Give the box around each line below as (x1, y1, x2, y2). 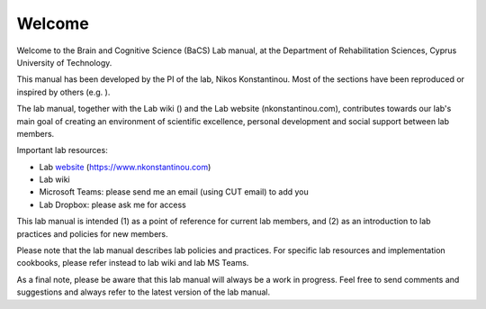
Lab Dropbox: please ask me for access (39, 199, 186, 210)
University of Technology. (16, 57, 112, 68)
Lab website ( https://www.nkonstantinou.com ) (39, 161, 211, 172)
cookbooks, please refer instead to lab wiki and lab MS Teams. (16, 258, 249, 268)
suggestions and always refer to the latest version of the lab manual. (16, 286, 271, 297)
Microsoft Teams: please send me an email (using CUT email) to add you (39, 186, 310, 197)
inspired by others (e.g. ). (16, 86, 111, 97)
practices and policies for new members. (16, 228, 168, 239)
